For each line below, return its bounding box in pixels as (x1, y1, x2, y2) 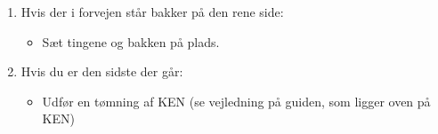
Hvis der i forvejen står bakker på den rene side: (20, 3, 284, 20)
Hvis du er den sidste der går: (20, 62, 183, 81)
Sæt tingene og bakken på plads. (42, 32, 220, 51)
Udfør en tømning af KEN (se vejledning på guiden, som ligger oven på (42, 91, 431, 110)
